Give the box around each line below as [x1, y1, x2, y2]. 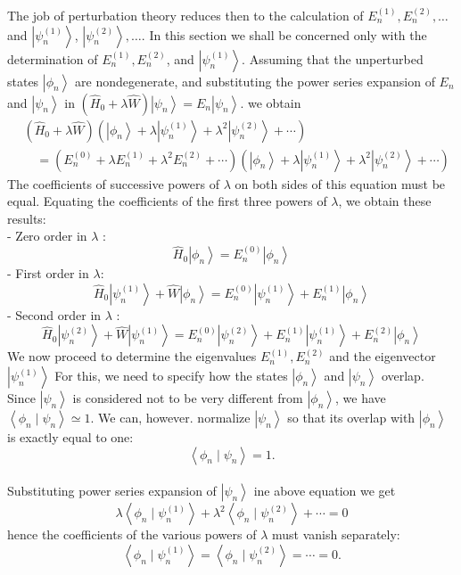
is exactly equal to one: [7, 428, 134, 447]
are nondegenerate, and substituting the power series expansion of [75, 71, 435, 90]
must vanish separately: [271, 525, 400, 544]
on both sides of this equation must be [235, 174, 446, 193]
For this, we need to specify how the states [54, 366, 288, 385]
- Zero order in [7, 226, 87, 245]
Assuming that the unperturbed [249, 49, 424, 68]
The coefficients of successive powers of [7, 174, 219, 193]
